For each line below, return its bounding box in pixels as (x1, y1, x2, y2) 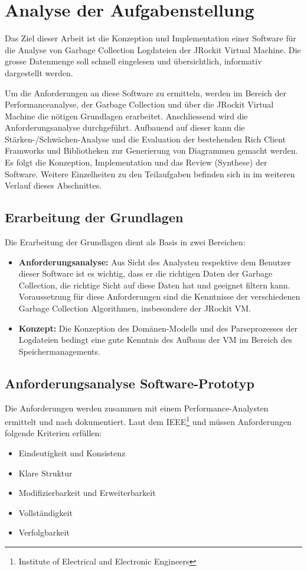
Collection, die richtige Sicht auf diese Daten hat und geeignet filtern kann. (18, 278, 290, 291)
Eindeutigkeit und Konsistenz (18, 447, 126, 459)
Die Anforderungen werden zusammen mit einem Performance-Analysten (5, 401, 269, 414)
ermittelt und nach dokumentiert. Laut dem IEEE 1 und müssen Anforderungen (5, 414, 292, 427)
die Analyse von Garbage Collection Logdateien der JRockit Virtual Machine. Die (5, 43, 301, 56)
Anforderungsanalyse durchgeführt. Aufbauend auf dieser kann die (5, 121, 245, 134)
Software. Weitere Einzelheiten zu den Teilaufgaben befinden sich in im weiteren (5, 167, 295, 180)
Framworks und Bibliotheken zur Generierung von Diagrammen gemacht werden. (5, 144, 298, 157)
